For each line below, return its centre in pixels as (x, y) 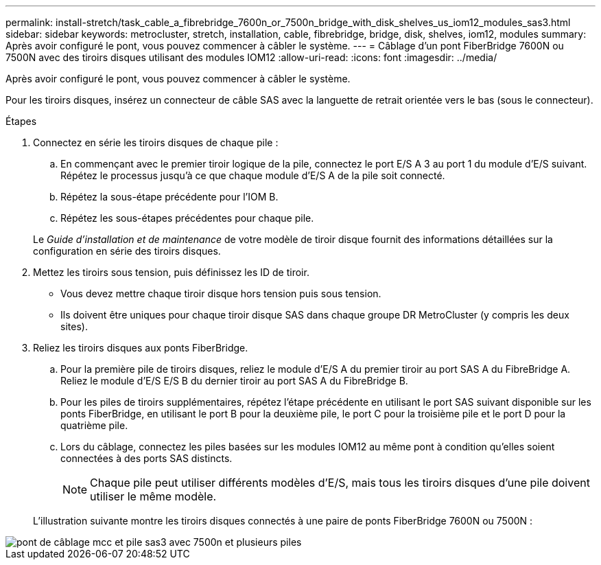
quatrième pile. (94, 425)
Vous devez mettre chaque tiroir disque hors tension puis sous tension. (221, 293)
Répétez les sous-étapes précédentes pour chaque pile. (187, 218)
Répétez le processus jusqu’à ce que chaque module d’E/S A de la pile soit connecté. (253, 175)
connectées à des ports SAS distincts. (146, 458)
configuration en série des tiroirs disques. (127, 251)
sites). (74, 326)
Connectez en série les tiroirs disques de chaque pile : (156, 142)
